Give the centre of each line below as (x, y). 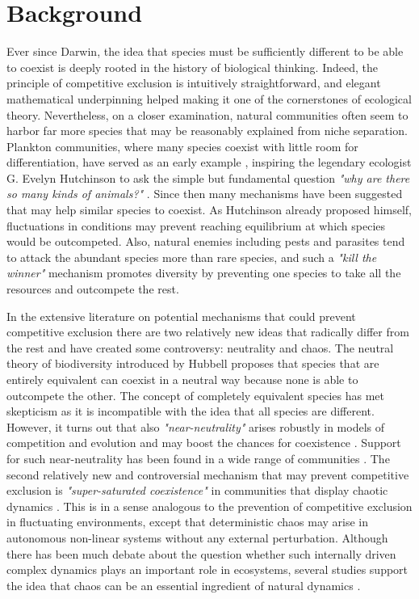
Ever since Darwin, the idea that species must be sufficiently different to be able (205, 51)
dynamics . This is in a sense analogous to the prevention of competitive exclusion (209, 506)
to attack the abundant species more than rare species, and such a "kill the (192, 257)
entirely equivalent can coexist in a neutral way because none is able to (182, 379)
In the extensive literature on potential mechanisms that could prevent (181, 316)
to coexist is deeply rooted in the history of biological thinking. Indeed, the (193, 67)
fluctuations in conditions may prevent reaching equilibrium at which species (196, 225)
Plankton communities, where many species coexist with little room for (182, 146)
